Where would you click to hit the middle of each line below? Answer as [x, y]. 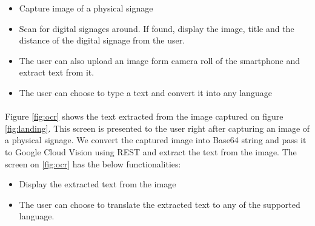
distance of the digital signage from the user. [102, 40]
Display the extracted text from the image [98, 184]
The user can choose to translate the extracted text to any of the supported [160, 204]
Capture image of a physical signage [86, 8]
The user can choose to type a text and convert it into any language [145, 92]
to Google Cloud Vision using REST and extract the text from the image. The [151, 151]
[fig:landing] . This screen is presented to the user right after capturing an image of [157, 128]
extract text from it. [57, 72]
